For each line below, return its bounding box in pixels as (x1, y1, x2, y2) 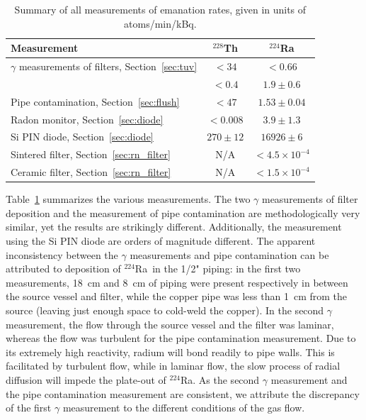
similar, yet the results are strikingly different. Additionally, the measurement (6, 219, 342, 234)
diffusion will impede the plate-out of (6, 372, 166, 387)
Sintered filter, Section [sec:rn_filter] (11, 147, 171, 162)
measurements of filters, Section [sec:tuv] (18, 59, 198, 74)
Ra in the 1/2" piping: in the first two (135, 261, 301, 276)
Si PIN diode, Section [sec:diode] (11, 129, 154, 144)
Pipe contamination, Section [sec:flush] (11, 94, 180, 109)
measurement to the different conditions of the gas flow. (62, 400, 305, 415)
